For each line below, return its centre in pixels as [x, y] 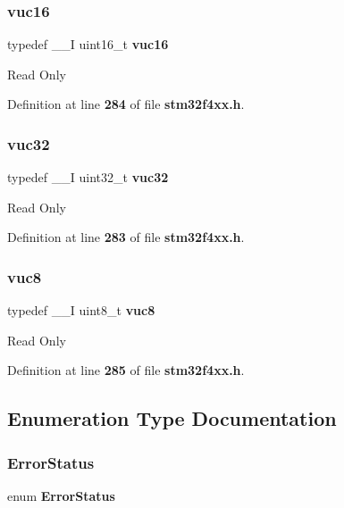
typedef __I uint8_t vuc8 [81, 310]
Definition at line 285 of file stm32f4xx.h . [126, 370]
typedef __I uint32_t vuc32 [88, 177]
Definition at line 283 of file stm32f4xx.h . [126, 237]
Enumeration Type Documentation [172, 418]
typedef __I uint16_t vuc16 [88, 44]
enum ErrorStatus [61, 496]
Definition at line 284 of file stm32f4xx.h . [126, 104]
